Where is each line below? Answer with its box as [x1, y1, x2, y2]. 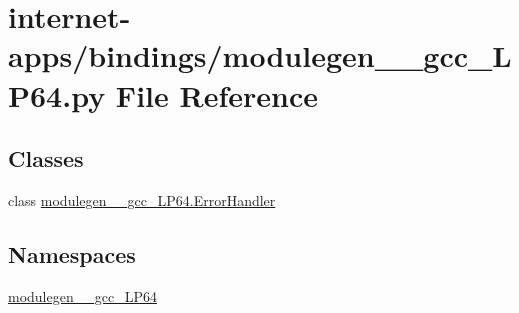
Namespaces [8, 238, 136, 269]
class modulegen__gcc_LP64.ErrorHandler [8, 189, 276, 210]
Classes [8, 143, 84, 174]
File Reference [115, 74, 318, 115]
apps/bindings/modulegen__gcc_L [8, 35, 512, 76]
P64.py [8, 74, 106, 115]
